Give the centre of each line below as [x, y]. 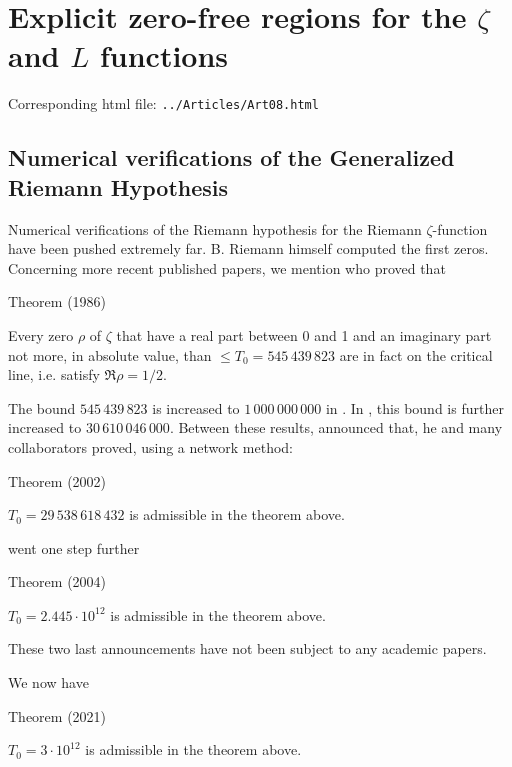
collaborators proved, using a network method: [150, 446]
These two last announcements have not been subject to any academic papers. [247, 648]
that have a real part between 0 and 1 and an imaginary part [304, 334]
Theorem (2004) [57, 581]
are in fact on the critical [416, 354]
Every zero [41, 334]
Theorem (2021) [57, 715]
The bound [42, 407]
